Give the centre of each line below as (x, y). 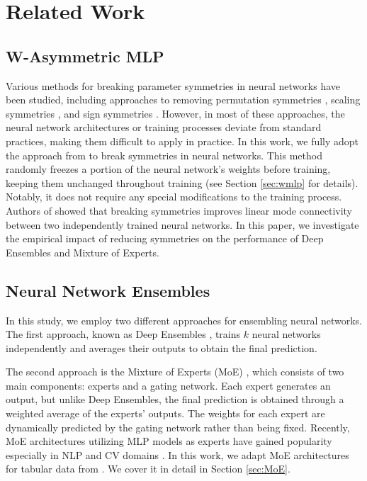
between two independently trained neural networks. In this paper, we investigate (182, 224)
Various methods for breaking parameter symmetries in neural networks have (173, 85)
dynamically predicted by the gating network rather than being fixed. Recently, (178, 427)
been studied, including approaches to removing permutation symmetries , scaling (183, 100)
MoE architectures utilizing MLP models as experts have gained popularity (169, 441)
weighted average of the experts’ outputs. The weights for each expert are (165, 413)
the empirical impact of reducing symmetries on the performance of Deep (165, 238)
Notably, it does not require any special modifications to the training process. (174, 197)
